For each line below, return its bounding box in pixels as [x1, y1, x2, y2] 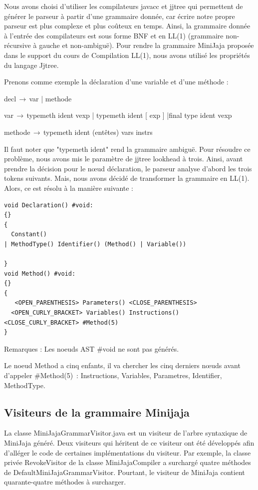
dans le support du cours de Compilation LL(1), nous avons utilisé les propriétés [4, 49, 250, 60]
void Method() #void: [4, 270, 76, 277]
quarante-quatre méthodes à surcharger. [4, 477, 126, 487]
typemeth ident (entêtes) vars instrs [43, 126, 153, 137]
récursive [4, 40, 31, 50]
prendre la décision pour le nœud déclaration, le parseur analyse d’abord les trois [4, 163, 252, 173]
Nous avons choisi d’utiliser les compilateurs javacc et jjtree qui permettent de [4, 1, 243, 11]
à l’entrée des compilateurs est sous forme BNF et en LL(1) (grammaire [4, 30, 224, 40]
